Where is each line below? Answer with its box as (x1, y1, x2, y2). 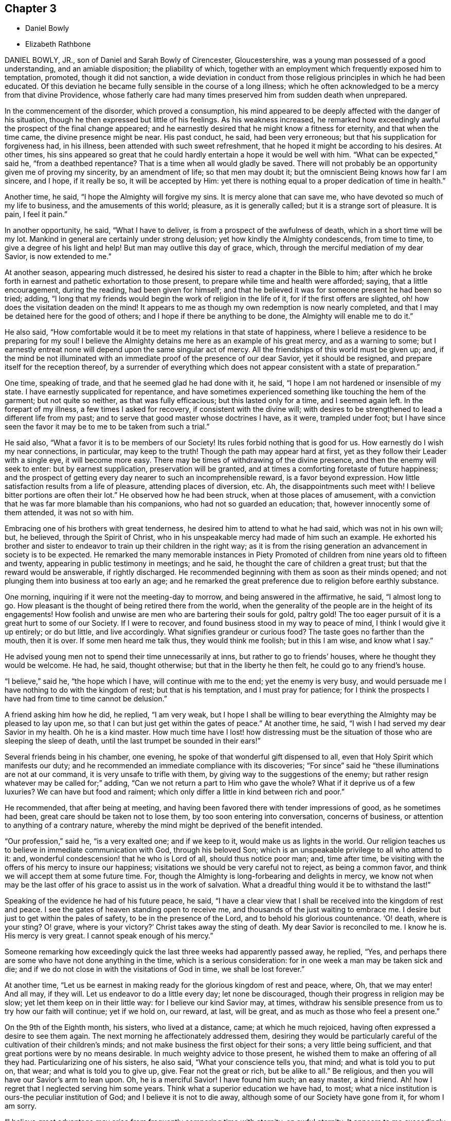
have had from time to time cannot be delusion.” (5, 694, 167, 703)
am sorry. (5, 1101, 37, 1111)
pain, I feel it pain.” (5, 210, 67, 219)
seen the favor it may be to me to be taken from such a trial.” (5, 422, 210, 431)
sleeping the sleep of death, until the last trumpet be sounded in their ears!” (5, 736, 261, 746)
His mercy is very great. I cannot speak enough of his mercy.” (5, 931, 213, 941)
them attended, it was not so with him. (5, 508, 134, 517)
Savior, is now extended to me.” (5, 252, 112, 261)
